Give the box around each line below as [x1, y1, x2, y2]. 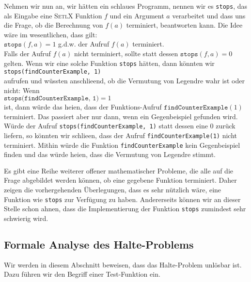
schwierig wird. [4, 213, 48, 223]
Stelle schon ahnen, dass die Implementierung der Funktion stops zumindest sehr [4, 204, 246, 214]
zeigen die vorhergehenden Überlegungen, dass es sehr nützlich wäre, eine [4, 185, 221, 195]
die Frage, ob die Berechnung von [4, 20, 103, 30]
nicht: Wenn [4, 85, 40, 95]
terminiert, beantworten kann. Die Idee [126, 20, 243, 30]
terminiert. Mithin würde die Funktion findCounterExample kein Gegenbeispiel [4, 140, 240, 150]
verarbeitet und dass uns [172, 10, 246, 20]
